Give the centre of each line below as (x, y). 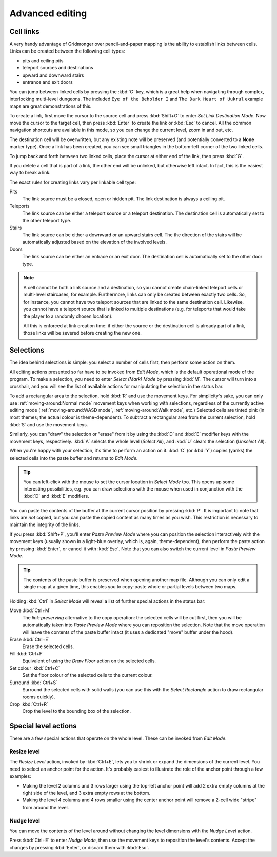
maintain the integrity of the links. (45, 524)
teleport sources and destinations (58, 68)
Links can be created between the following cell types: (67, 51)
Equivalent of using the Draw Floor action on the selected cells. (89, 661)
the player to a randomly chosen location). (68, 316)
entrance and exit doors (47, 82)
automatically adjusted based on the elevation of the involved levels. (94, 242)
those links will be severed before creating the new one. (83, 333)
